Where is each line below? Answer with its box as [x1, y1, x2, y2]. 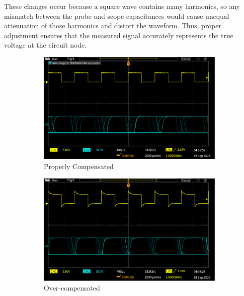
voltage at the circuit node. [4, 40, 87, 50]
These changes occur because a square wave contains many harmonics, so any [4, 1, 240, 11]
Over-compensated [44, 282, 100, 293]
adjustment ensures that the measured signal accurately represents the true [4, 30, 234, 40]
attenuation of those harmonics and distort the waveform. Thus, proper [4, 20, 222, 31]
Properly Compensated [44, 161, 114, 171]
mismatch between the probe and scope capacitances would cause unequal [4, 10, 229, 21]
